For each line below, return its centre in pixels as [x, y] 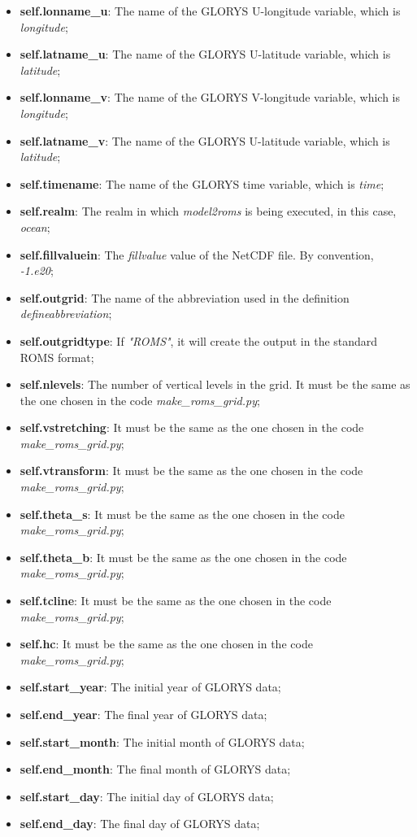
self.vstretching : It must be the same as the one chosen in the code [192, 427]
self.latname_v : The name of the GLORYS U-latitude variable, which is [205, 140]
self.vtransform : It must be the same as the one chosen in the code [191, 471]
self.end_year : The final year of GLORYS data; [143, 714]
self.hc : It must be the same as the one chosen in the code [166, 644]
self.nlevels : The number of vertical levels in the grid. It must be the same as [215, 384]
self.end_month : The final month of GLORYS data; [155, 769]
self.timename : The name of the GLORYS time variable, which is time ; [202, 183]
